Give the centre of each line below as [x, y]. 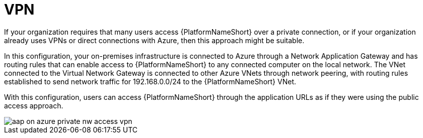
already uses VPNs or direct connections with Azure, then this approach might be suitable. [154, 40]
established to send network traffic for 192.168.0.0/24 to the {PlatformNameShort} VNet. [150, 81]
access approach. [34, 105]
